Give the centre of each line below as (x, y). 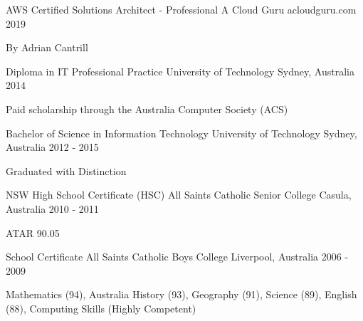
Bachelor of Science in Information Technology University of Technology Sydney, (181, 133)
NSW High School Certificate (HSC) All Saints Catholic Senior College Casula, (179, 195)
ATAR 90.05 (33, 232)
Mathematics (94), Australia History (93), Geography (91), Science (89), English (181, 294)
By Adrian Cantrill (47, 47)
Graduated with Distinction (66, 170)
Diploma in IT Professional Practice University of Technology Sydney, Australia (180, 71)
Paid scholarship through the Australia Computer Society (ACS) (147, 109)
